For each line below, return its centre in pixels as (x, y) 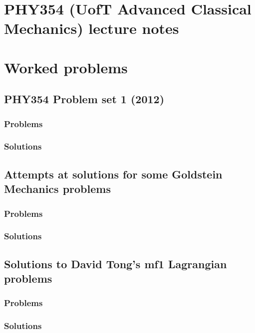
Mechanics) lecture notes (92, 28)
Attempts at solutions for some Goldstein (113, 174)
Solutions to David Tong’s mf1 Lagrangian (116, 263)
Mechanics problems (57, 189)
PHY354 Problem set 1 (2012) (84, 99)
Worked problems (66, 67)
